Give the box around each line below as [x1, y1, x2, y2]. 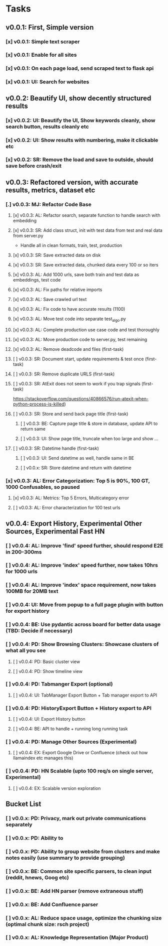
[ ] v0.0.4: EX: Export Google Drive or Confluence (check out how [12, 750, 148, 756]
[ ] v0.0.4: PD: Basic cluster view [12, 658, 80, 664]
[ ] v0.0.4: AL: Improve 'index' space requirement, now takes [5, 582, 156, 589]
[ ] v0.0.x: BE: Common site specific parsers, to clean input [5, 868, 151, 875]
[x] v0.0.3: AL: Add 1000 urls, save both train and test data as [12, 272, 139, 278]
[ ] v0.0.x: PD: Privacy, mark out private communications [5, 815, 146, 822]
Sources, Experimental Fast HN [5, 527, 105, 535]
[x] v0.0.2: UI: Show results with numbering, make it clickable [5, 137, 158, 144]
